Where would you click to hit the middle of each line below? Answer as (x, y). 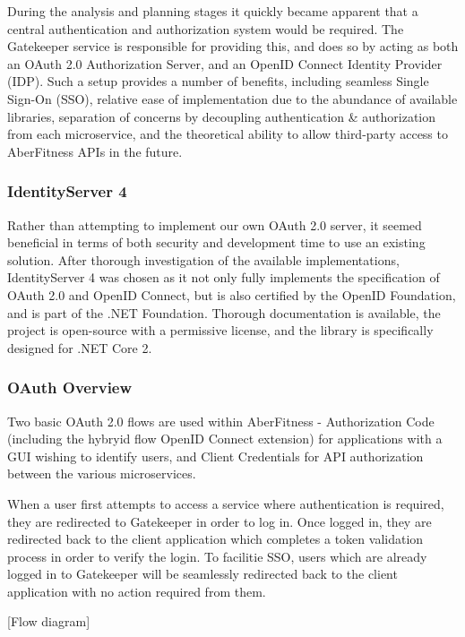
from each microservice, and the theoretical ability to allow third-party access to (228, 134)
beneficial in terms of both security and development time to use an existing (216, 242)
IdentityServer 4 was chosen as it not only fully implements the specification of (224, 277)
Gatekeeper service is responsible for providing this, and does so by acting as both (233, 46)
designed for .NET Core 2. (80, 347)
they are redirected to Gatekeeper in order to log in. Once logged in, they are (220, 521)
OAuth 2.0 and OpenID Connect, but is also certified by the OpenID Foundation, (232, 294)
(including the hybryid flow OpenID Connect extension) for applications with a (225, 439)
